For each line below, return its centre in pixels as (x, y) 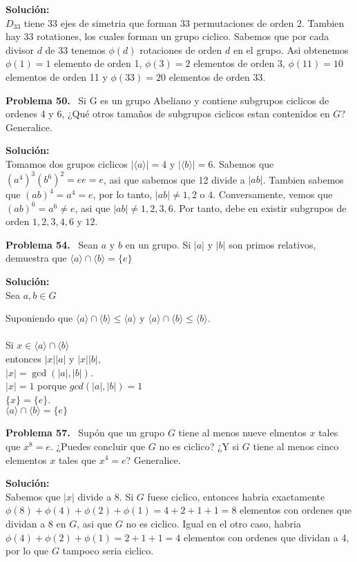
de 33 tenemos (75, 49)
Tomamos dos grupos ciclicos (67, 163)
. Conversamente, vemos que (273, 194)
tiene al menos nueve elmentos (242, 433)
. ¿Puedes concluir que (98, 446)
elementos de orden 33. (217, 76)
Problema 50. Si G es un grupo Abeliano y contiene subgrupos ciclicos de (167, 100)
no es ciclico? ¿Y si (199, 446)
